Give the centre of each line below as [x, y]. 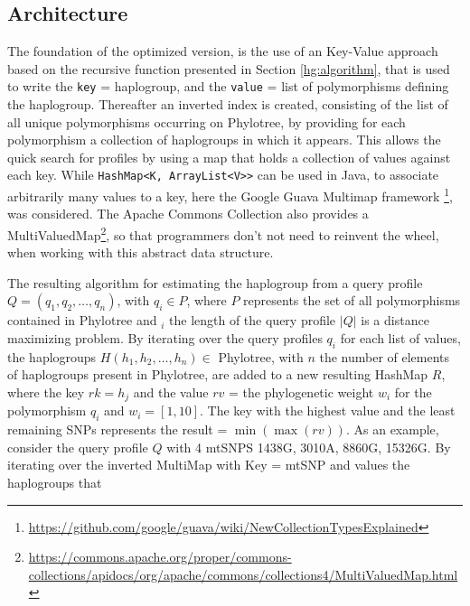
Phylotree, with [261, 356]
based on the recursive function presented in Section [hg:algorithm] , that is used [229, 68]
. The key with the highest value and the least [328, 410]
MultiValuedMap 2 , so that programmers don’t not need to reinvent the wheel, [223, 233]
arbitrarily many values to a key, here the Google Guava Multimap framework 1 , [230, 195]
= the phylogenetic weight [301, 392]
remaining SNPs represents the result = [117, 429]
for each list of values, [400, 337]
